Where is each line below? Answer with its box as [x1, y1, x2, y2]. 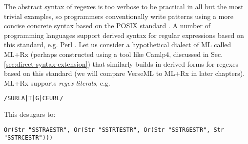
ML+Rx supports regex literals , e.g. [4, 77, 110, 88]
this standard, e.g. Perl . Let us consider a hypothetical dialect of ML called [4, 39, 231, 50]
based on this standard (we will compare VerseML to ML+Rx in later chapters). [4, 68, 245, 78]
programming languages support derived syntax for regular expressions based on [4, 30, 244, 40]
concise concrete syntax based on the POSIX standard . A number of [4, 20, 210, 31]
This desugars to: [4, 109, 56, 119]
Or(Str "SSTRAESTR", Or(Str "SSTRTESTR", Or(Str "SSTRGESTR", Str [4, 126, 225, 133]
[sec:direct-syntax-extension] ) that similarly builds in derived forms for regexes [4, 58, 238, 69]
